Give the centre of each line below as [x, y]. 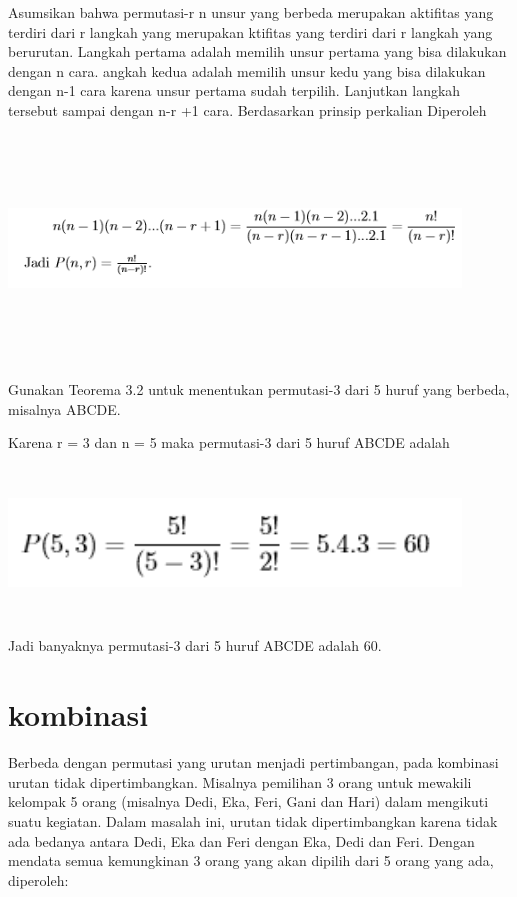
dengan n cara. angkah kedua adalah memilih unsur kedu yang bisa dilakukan [247, 70]
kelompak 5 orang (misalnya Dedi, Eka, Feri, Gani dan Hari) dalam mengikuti [248, 801]
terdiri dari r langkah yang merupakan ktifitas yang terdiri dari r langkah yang [250, 31]
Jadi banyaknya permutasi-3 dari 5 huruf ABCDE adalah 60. [195, 645]
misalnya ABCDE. [64, 408]
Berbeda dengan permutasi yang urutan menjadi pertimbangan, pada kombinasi [253, 762]
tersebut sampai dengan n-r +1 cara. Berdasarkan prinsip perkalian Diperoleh [247, 109]
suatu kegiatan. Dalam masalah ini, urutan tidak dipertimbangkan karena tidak [253, 820]
